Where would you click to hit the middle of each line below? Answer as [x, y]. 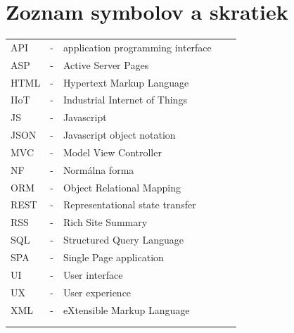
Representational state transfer [129, 205]
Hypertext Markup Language [126, 82]
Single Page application [113, 257]
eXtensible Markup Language [126, 309]
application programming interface [137, 47]
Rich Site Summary [105, 222]
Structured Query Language [123, 240]
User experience [97, 292]
